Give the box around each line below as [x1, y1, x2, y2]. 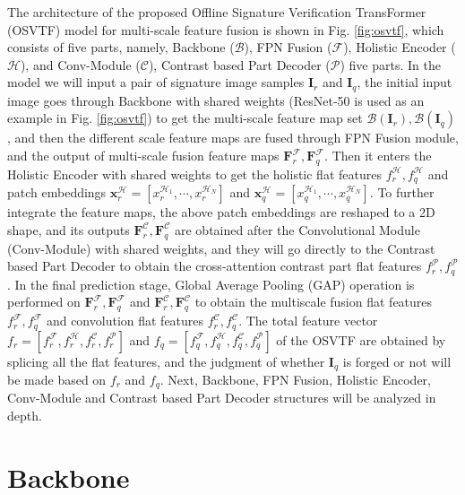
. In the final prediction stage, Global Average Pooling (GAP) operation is [7, 274, 415, 293]
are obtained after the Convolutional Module [175, 220, 420, 239]
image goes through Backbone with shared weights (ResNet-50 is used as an [7, 91, 425, 109]
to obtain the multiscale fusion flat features [194, 292, 433, 311]
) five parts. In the [340, 55, 441, 74]
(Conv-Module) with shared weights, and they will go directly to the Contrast [7, 239, 435, 257]
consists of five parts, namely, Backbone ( [7, 38, 235, 56]
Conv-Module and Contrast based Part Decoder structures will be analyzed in [7, 388, 436, 407]
